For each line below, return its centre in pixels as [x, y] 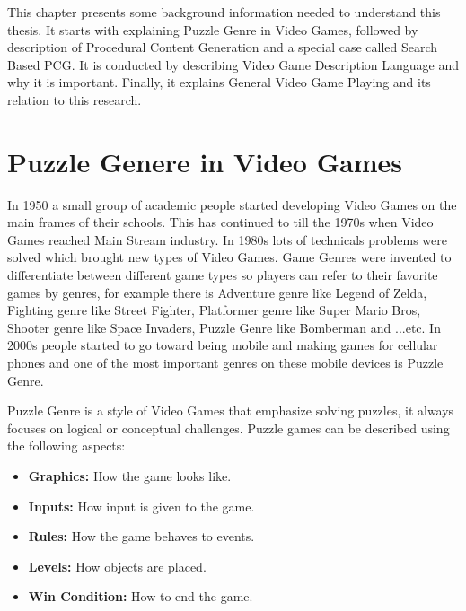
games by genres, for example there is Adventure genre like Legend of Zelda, [217, 292]
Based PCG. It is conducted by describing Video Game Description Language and [233, 64]
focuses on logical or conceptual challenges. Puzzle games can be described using [229, 428]
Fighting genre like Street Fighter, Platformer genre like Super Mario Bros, [214, 310]
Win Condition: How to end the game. [141, 596]
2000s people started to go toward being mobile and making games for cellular [223, 345]
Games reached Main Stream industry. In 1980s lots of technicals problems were [227, 239]
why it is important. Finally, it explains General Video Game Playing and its [219, 82]
